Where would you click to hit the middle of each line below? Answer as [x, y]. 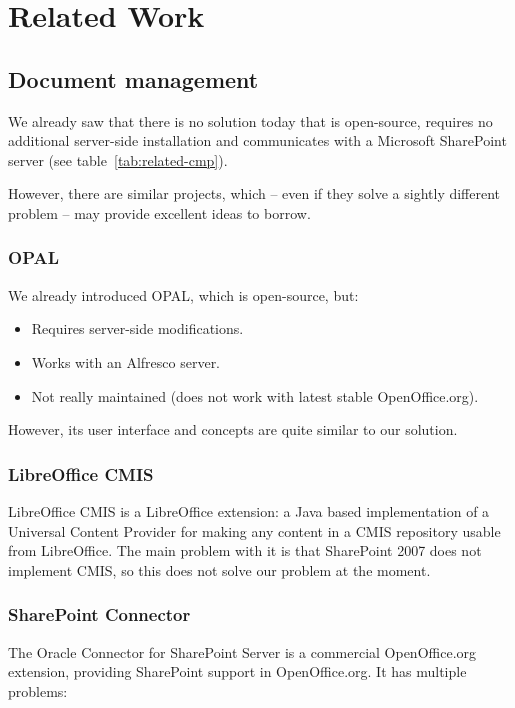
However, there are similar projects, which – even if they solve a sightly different [254, 193]
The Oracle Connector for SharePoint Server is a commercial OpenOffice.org [242, 651]
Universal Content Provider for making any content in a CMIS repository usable [254, 530]
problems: [38, 690]
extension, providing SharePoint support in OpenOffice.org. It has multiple [237, 671]
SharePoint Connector [99, 614]
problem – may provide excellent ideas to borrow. [159, 212]
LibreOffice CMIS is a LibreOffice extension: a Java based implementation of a [249, 510]
